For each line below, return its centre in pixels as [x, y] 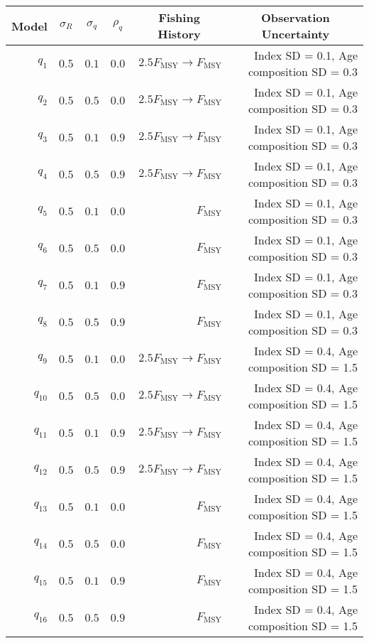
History [179, 34]
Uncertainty [296, 34]
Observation [296, 17]
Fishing [179, 17]
